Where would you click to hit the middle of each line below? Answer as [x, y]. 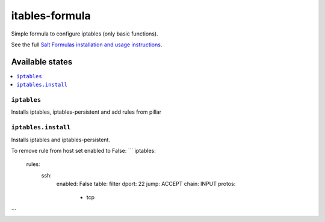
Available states [42, 62]
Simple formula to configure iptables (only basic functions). [85, 34]
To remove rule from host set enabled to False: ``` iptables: [83, 150]
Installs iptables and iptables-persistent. [61, 140]
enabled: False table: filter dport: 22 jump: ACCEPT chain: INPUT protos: [146, 184]
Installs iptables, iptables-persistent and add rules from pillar [86, 112]
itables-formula [51, 16]
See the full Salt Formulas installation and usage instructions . [87, 45]
